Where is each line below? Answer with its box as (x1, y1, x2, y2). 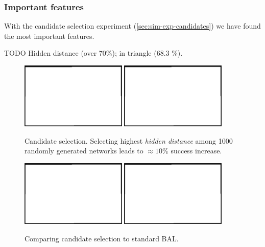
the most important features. (4, 30, 94, 41)
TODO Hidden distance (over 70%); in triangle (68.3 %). (4, 48, 183, 58)
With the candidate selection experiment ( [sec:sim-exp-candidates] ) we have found (4, 20, 261, 31)
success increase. (171, 145, 222, 156)
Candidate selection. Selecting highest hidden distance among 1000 (25, 135, 233, 146)
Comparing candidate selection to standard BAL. (25, 233, 179, 243)
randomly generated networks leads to (25, 145, 143, 156)
